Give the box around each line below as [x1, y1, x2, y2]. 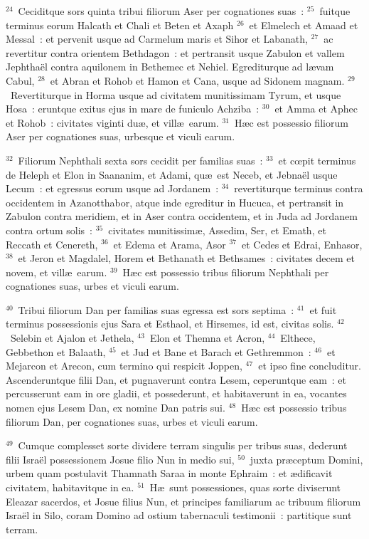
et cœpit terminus [278, 152, 356, 167]
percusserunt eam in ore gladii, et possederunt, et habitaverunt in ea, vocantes [6, 386, 347, 401]
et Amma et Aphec [274, 101, 358, 116]
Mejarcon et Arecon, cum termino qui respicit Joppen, [6, 358, 242, 373]
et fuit [309, 302, 337, 317]
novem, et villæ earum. [6, 264, 107, 279]
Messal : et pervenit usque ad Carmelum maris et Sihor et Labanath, [6, 31, 308, 46]
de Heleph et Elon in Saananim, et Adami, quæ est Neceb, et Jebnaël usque [6, 167, 338, 182]
